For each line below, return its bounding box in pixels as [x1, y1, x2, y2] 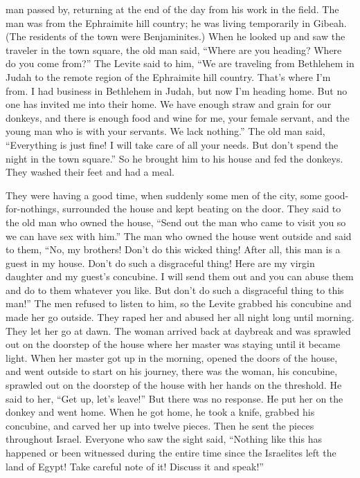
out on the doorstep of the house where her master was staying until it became [6, 337, 341, 351]
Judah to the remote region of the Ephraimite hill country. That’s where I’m [6, 69, 331, 84]
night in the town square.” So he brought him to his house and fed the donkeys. [6, 151, 343, 165]
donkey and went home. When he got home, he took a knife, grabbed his [6, 405, 315, 419]
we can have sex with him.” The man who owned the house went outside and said [6, 228, 352, 243]
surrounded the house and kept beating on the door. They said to [62, 201, 341, 216]
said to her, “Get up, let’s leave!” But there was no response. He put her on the [6, 391, 343, 405]
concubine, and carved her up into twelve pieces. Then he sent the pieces [6, 418, 314, 432]
